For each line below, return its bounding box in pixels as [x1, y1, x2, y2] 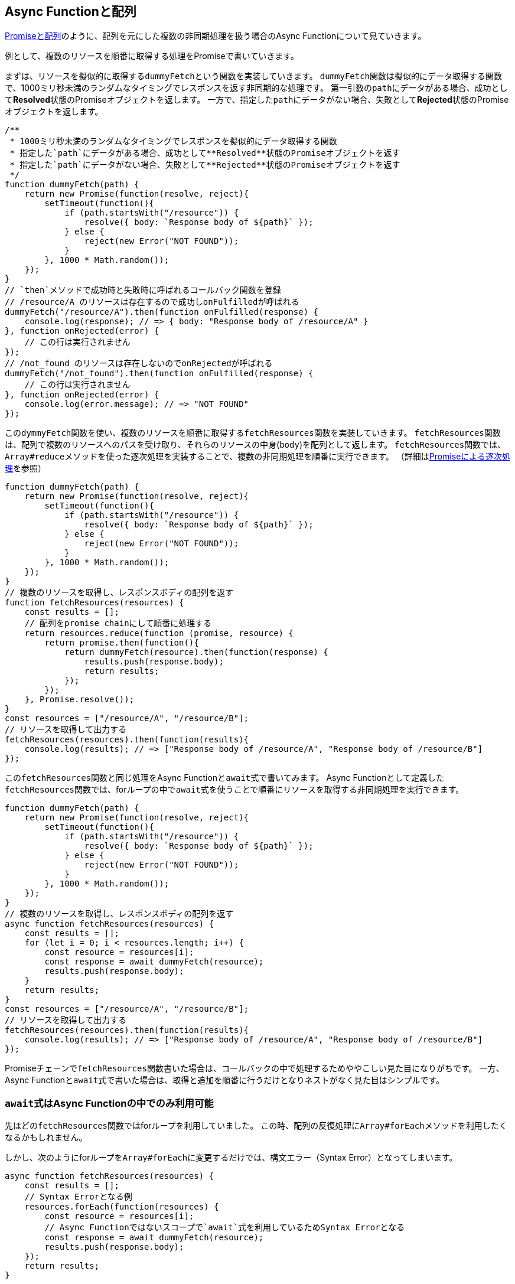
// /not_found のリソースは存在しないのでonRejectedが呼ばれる [5, 359, 273, 369]
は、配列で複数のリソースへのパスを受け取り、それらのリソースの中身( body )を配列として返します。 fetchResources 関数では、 [5, 439, 506, 450]
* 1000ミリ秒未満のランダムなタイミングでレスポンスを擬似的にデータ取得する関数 [9, 136, 337, 146]
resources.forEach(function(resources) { [24, 1202, 219, 1212]
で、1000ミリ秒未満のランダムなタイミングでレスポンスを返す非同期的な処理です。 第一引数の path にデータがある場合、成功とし [5, 83, 508, 93]
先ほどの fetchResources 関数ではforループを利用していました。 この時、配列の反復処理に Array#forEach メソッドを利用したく [5, 1120, 507, 1131]
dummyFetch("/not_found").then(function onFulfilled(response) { [5, 369, 314, 379]
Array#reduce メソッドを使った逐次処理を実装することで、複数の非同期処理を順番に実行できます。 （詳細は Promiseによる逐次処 [5, 451, 510, 462]
